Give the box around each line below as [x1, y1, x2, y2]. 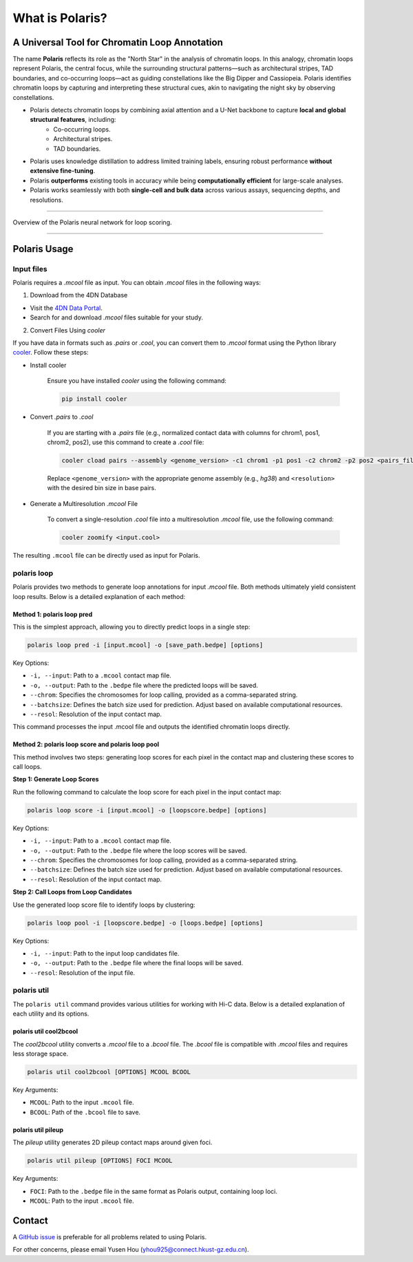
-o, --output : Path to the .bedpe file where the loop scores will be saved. [30, 846, 247, 854]
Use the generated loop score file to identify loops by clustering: [12, 901, 195, 909]
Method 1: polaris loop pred [12, 610, 93, 618]
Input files [12, 264, 47, 273]
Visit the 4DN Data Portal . [30, 304, 103, 312]
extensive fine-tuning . [30, 167, 96, 175]
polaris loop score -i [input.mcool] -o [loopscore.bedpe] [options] [27, 806, 267, 814]
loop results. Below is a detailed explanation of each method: [12, 592, 186, 600]
